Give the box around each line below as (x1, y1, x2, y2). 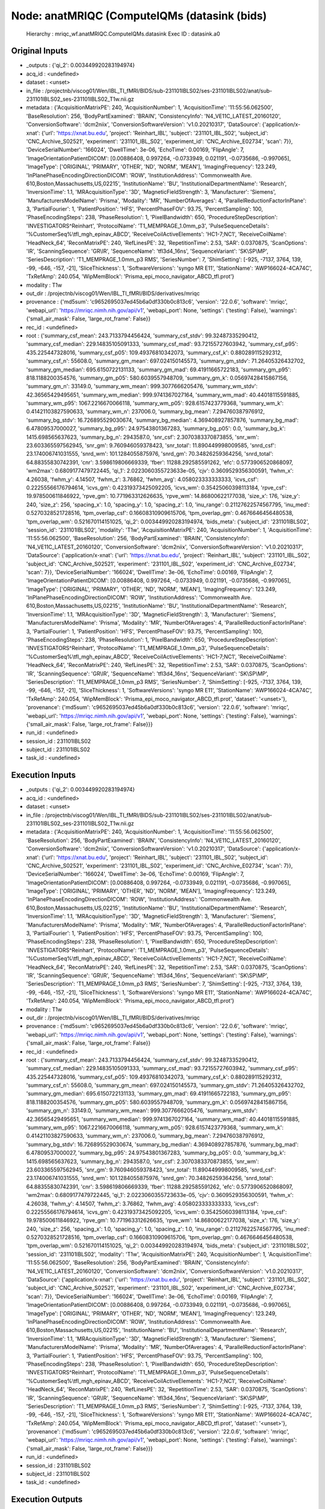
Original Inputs (11, 46, 68, 56)
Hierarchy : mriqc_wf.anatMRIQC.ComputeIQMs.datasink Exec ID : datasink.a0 (26, 30, 220, 37)
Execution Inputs (11, 770, 76, 780)
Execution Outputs (11, 1495, 83, 1505)
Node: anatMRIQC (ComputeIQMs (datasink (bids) (11, 9, 267, 22)
